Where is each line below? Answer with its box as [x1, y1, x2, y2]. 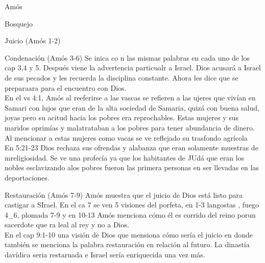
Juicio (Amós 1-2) [5, 35, 61, 46]
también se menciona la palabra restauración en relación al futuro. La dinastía [5, 239, 250, 250]
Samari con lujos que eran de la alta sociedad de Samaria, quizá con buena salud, [5, 102, 259, 113]
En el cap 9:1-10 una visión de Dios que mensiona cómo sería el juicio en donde [5, 229, 253, 240]
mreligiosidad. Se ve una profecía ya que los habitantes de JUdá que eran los [5, 152, 245, 163]
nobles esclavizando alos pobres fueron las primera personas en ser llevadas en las [5, 162, 259, 173]
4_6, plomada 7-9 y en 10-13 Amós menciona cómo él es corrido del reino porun [5, 209, 256, 220]
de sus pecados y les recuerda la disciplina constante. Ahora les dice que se [5, 72, 238, 83]
